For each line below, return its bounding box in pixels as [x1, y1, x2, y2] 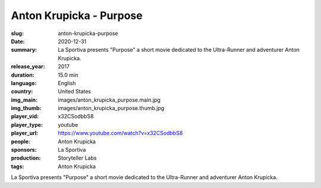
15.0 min [58, 71, 78, 79]
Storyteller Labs [58, 155, 97, 162]
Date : [11, 37, 25, 45]
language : [11, 79, 37, 86]
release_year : [11, 63, 46, 70]
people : [11, 137, 31, 145]
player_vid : [11, 113, 39, 120]
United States [58, 88, 92, 95]
